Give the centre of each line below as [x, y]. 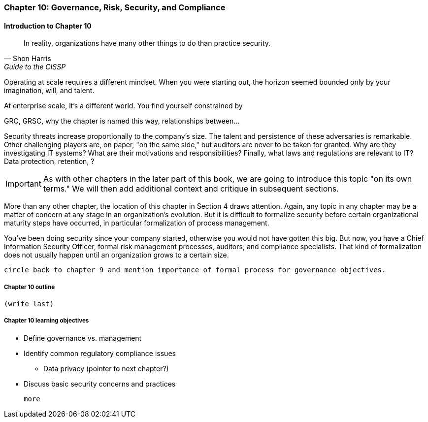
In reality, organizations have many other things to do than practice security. [147, 43]
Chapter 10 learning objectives [47, 321]
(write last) [29, 304]
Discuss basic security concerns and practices [100, 384]
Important [23, 184]
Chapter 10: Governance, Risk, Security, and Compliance [115, 7]
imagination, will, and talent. [49, 91]
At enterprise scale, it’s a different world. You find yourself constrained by [123, 106]
